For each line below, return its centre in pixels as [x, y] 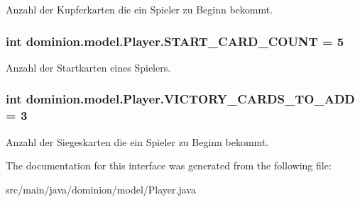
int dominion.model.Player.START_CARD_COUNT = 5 [175, 41]
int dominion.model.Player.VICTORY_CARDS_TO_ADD [180, 99]
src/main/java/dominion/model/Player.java [101, 189]
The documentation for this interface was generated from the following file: [169, 165]
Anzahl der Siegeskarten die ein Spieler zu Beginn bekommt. [137, 141]
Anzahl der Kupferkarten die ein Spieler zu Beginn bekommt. [140, 9]
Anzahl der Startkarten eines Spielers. [88, 67]
